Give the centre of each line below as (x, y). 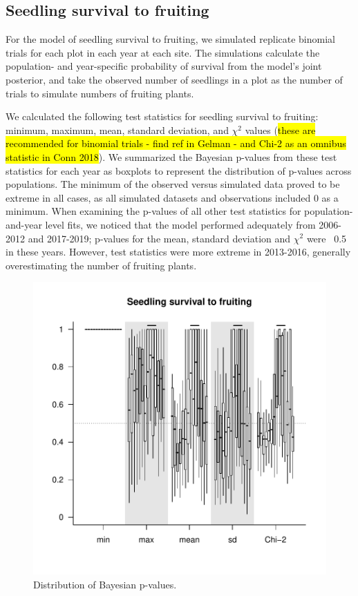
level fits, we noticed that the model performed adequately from (180, 224)
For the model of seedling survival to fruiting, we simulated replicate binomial (170, 39)
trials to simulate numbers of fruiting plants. (100, 93)
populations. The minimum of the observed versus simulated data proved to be (173, 184)
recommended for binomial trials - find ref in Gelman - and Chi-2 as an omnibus (176, 143)
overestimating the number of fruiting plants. (101, 265)
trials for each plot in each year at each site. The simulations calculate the (163, 52)
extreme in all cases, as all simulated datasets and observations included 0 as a (172, 197)
